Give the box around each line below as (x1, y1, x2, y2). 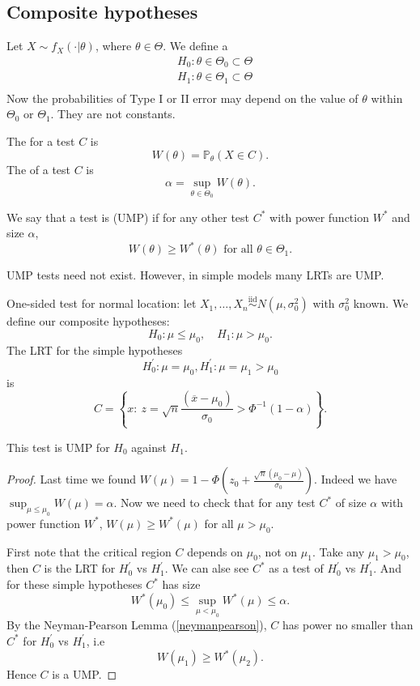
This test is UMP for (6, 438, 110, 455)
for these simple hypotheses (6, 576, 142, 593)
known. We (353, 295, 409, 312)
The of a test (6, 160, 71, 177)
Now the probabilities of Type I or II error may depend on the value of (6, 89, 358, 106)
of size (335, 494, 367, 511)
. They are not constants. (50, 105, 176, 122)
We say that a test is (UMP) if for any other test (6, 208, 250, 225)
